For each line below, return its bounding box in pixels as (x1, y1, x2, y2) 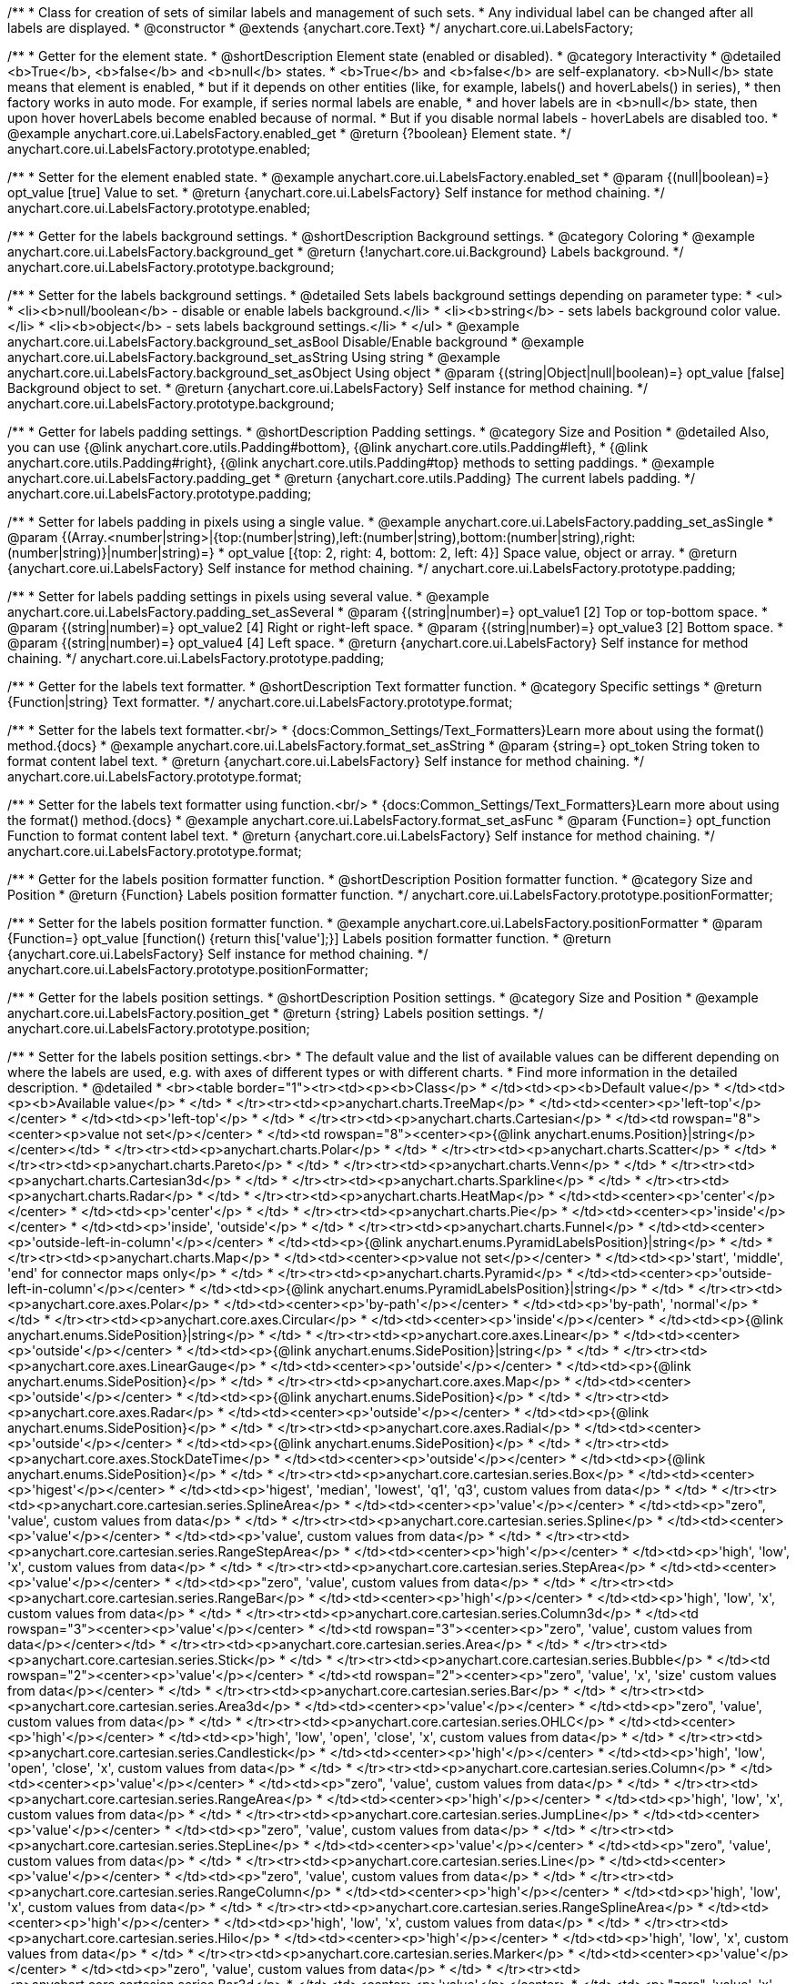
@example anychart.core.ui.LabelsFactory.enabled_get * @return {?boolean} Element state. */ (7, 126, 571, 141)
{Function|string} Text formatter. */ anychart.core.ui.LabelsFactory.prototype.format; (7, 694, 513, 710)
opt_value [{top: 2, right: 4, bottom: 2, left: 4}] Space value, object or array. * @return (227, 545, 738, 560)
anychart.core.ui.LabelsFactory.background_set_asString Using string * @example (7, 349, 500, 365)
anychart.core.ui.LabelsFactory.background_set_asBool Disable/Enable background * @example (7, 334, 585, 349)
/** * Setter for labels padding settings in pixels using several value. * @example (7, 589, 489, 604)
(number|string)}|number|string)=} (7, 545, 215, 560)
